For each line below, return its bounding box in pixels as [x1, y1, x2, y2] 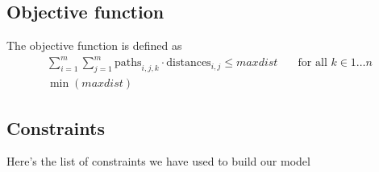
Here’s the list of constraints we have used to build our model [6, 153, 310, 170]
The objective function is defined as [6, 37, 182, 54]
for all [298, 57, 327, 69]
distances [166, 57, 211, 69]
